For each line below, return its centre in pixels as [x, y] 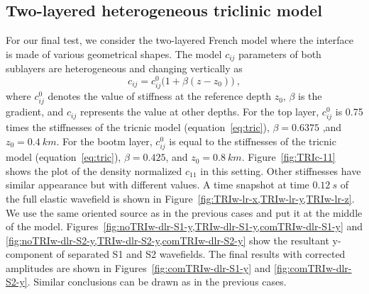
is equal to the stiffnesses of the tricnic [253, 141]
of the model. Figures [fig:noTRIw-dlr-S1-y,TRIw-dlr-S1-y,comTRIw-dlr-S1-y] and [184, 226]
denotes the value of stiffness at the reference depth [159, 96]
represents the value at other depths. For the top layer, [199, 112]
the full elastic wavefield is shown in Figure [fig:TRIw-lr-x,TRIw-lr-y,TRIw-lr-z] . [180, 198]
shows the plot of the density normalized [94, 170]
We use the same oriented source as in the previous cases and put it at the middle [184, 212]
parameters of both [280, 53]
